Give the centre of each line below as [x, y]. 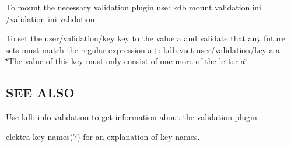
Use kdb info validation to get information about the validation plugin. [133, 117]
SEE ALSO [40, 92]
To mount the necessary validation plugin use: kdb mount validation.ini [134, 7]
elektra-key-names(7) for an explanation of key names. [103, 136]
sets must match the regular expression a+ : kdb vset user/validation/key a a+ [146, 49]
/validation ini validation [50, 18]
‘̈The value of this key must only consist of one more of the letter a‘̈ [127, 61]
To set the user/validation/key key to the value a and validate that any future [145, 38]
